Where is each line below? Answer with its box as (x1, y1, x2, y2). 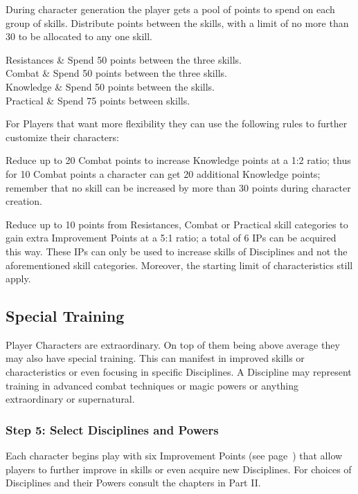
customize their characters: (6, 129, 119, 144)
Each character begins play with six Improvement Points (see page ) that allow (6, 448, 343, 463)
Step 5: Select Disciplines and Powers (6, 421, 219, 438)
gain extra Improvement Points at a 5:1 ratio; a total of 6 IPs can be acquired (6, 230, 337, 245)
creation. (6, 194, 42, 208)
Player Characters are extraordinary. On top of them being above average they (6, 337, 340, 351)
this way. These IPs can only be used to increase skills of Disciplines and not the (6, 244, 348, 258)
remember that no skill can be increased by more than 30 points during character (6, 180, 351, 194)
